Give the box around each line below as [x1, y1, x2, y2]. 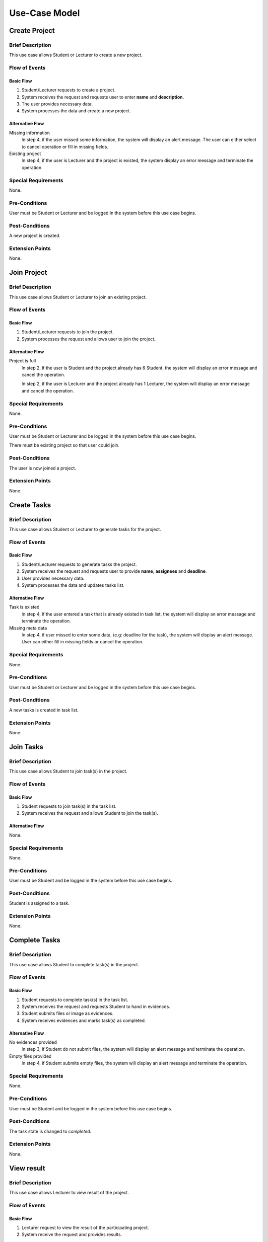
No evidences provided [9, 1039, 57, 1045]
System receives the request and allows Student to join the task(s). [21, 810, 158, 816]
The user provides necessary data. [21, 101, 93, 107]
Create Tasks [9, 501, 51, 509]
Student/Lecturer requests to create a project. [21, 87, 116, 93]
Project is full [9, 358, 36, 364]
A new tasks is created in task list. [9, 707, 79, 713]
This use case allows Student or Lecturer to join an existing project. [9, 294, 147, 300]
